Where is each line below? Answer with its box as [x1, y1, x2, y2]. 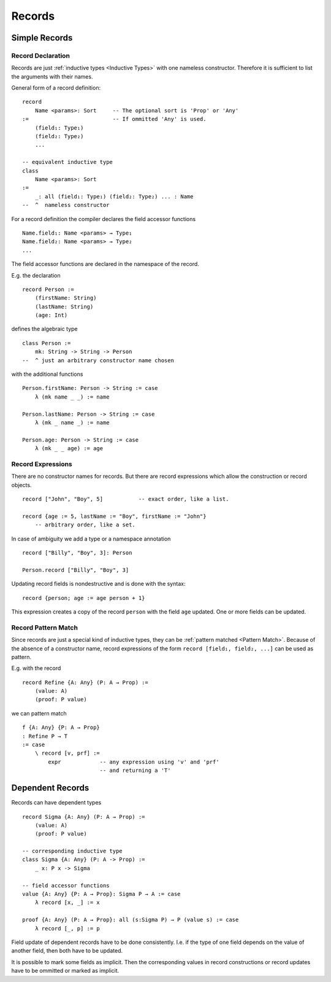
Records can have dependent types [11, 799, 102, 806]
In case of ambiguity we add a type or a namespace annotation [11, 535, 171, 542]
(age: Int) [34, 312, 68, 319]
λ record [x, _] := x [34, 899, 101, 906]
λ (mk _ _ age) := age [34, 445, 104, 452]
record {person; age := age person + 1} [22, 594, 145, 601]
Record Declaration [11, 51, 70, 60]
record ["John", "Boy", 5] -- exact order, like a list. [22, 496, 229, 503]
